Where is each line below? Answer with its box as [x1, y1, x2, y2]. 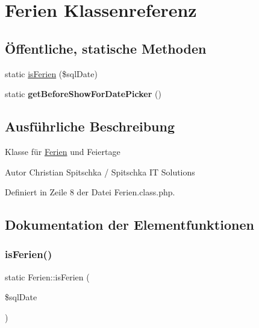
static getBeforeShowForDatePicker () [5, 87, 161, 100]
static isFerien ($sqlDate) [5, 67, 98, 80]
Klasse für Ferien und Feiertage [5, 145, 120, 157]
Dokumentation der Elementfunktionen [5, 215, 254, 234]
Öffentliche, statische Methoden [5, 39, 207, 57]
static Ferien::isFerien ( [5, 270, 90, 283]
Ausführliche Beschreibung [5, 117, 175, 136]
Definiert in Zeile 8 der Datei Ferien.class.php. [5, 186, 175, 198]
